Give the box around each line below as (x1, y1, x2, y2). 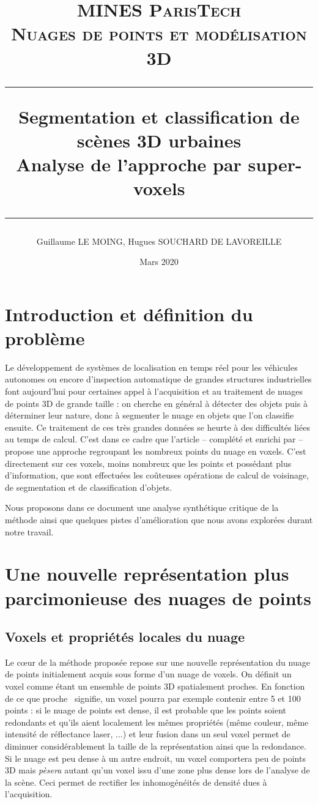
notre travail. (5, 525, 54, 538)
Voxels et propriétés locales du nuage (5, 627, 245, 646)
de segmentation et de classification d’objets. (5, 480, 172, 493)
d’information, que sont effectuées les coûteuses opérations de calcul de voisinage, (5, 469, 309, 482)
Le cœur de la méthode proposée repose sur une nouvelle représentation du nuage (5, 655, 310, 668)
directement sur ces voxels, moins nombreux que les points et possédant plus (5, 456, 292, 469)
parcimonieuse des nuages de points (5, 585, 311, 610)
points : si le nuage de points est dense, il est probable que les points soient (5, 704, 286, 717)
